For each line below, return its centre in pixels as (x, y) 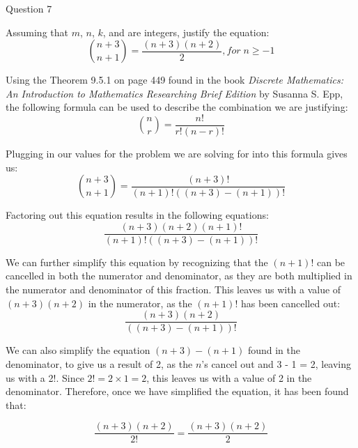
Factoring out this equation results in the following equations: (137, 215)
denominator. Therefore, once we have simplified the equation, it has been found (177, 391)
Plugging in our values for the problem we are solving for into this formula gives (177, 154)
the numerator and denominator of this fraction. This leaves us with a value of (173, 289)
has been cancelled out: (291, 303)
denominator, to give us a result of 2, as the (99, 363)
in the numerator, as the (140, 303)
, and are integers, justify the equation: (186, 32)
